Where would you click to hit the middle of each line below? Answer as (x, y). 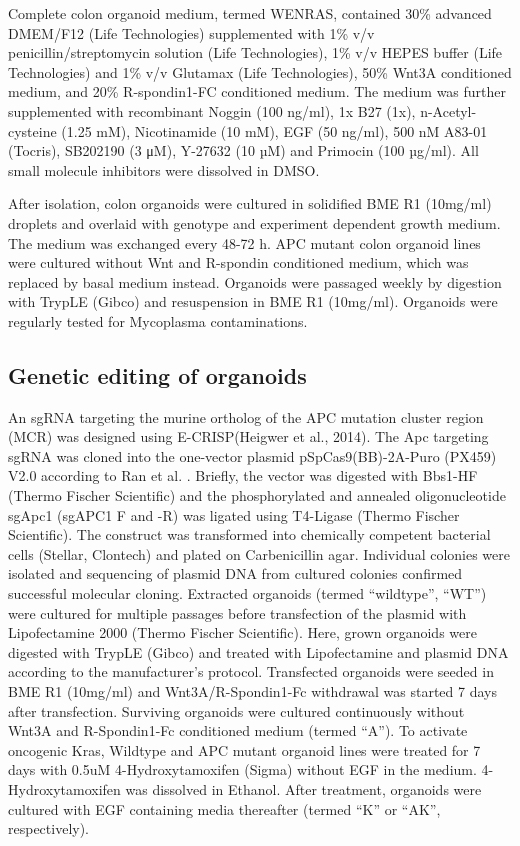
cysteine (32, 130)
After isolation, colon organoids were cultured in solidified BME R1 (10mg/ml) (250, 203)
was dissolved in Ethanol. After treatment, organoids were (303, 788)
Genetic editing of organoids (157, 374)
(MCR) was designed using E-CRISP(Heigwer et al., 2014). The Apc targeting (248, 436)
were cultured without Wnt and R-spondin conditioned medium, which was (238, 262)
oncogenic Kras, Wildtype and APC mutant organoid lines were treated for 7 (244, 749)
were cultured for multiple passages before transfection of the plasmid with (237, 612)
